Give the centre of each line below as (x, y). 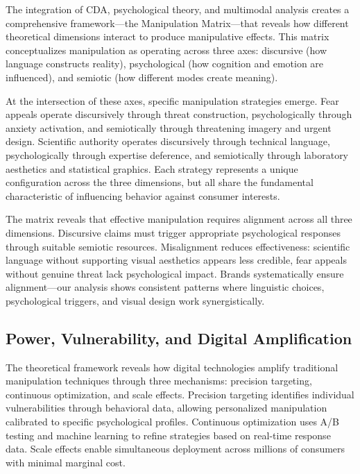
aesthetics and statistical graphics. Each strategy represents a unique (152, 168)
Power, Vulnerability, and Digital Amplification (179, 338)
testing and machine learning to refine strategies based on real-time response (168, 435)
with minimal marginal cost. (66, 462)
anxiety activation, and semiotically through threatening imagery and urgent (169, 127)
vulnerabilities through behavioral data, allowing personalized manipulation (166, 408)
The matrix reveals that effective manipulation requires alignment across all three (179, 219)
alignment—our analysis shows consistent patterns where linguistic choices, (165, 287)
